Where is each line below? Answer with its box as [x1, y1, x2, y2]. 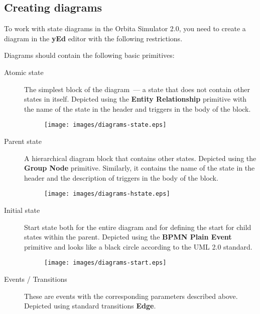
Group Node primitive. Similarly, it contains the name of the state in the [24, 163, 255, 173]
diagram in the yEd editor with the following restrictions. [4, 33, 183, 43]
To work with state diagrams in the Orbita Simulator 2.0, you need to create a [4, 23, 246, 34]
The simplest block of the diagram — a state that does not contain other [24, 84, 250, 94]
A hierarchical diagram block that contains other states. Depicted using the [24, 152, 256, 163]
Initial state [4, 205, 40, 215]
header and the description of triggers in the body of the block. [24, 172, 218, 183]
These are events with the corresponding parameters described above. [24, 290, 238, 301]
